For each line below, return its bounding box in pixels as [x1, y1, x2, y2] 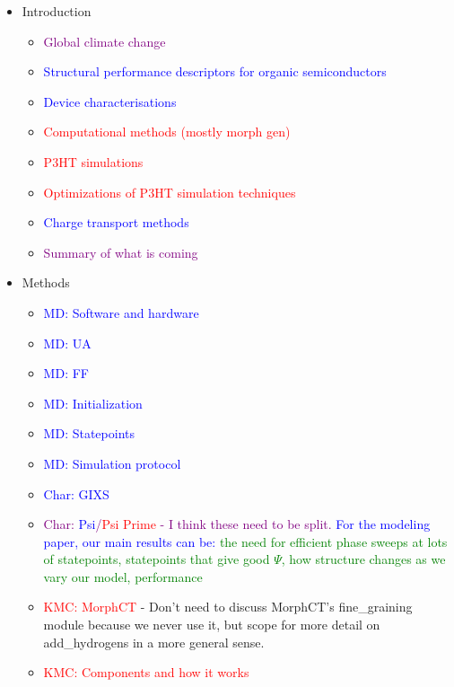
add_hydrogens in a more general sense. [43, 632, 265, 651]
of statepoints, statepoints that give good [43, 550, 270, 568]
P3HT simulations [43, 152, 144, 171]
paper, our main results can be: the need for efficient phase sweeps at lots [43, 532, 448, 550]
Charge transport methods [43, 213, 189, 232]
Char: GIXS [43, 484, 109, 503]
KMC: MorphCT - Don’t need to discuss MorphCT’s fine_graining [43, 597, 413, 616]
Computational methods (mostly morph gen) [43, 122, 291, 141]
